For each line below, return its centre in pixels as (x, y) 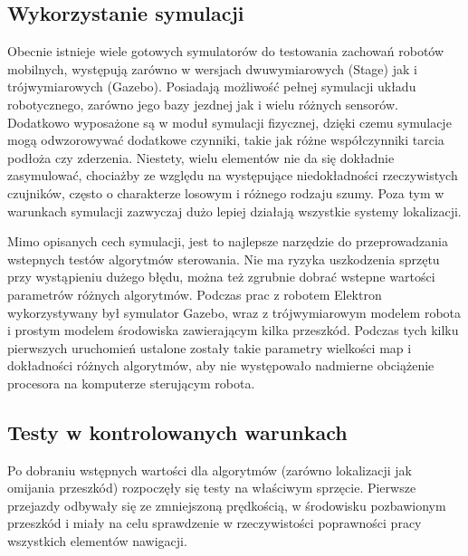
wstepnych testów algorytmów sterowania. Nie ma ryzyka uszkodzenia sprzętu (224, 259)
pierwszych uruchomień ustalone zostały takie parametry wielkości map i (210, 347)
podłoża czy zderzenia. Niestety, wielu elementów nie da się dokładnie (201, 157)
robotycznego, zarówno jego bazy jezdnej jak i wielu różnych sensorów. (203, 104)
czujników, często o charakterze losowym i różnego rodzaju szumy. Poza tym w (226, 192)
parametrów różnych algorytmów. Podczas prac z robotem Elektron (195, 294)
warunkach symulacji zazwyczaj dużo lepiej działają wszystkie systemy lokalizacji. (234, 211)
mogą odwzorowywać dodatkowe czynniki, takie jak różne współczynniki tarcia (226, 140)
